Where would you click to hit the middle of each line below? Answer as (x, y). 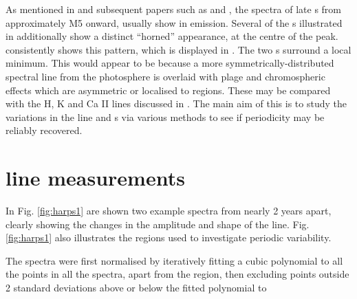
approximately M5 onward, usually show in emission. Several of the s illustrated (174, 22)
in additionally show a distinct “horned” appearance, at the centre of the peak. (172, 36)
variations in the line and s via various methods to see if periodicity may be (165, 117)
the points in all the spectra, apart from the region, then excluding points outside (177, 274)
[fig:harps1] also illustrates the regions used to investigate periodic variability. (169, 237)
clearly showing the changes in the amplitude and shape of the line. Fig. (158, 224)
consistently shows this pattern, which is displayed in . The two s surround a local (178, 49)
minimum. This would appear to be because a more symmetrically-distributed (170, 63)
